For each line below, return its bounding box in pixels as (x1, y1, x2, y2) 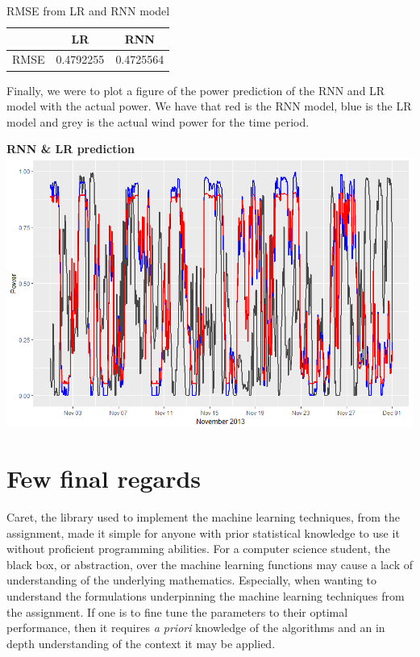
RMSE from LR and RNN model (6, 2, 170, 19)
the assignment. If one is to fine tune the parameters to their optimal (6, 603, 348, 620)
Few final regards (6, 462, 202, 495)
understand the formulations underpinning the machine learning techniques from (6, 588, 405, 604)
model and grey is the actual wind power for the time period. (6, 113, 310, 130)
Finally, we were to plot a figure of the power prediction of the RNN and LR (6, 81, 385, 98)
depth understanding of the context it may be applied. (6, 634, 276, 651)
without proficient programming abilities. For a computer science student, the (6, 540, 390, 557)
